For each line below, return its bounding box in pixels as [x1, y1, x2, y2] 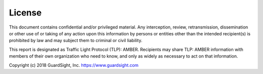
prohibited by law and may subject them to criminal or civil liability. [9, 38, 143, 44]
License [9, 7, 42, 18]
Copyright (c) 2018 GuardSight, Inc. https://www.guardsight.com [9, 62, 139, 68]
